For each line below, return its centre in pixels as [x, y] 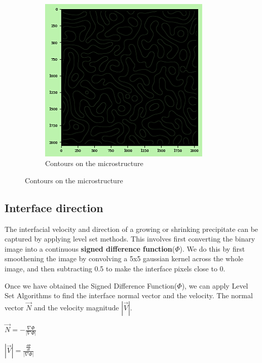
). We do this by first [212, 248]
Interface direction [54, 207]
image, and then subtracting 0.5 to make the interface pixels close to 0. [115, 269]
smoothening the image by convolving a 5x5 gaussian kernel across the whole [124, 258]
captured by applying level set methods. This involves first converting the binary [130, 239]
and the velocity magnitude [76, 307]
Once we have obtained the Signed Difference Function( [91, 285]
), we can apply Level [215, 285]
